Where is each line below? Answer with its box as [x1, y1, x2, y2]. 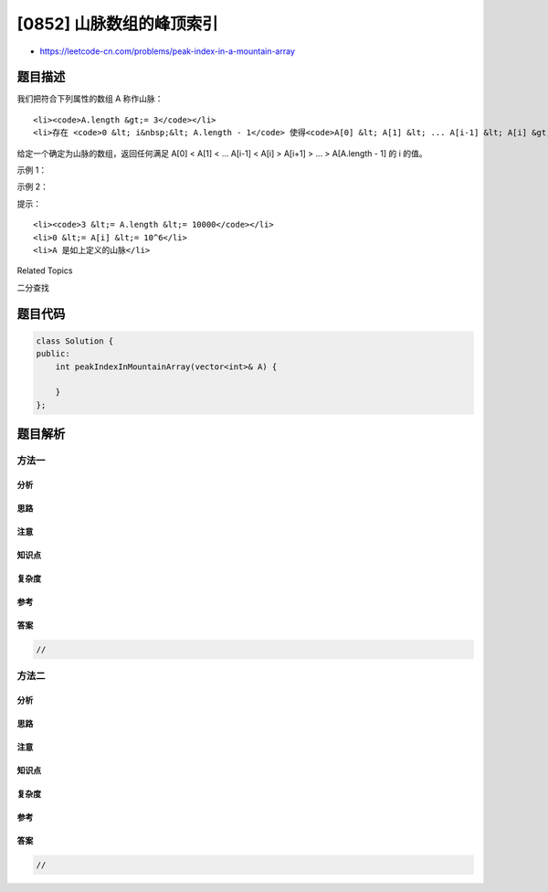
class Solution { [36, 335, 114, 346]
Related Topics [16, 265, 73, 276]
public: [36, 348, 70, 359]
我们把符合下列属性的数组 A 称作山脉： [16, 93, 163, 104]
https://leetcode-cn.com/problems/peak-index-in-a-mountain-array [39, 46, 296, 57]
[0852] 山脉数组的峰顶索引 [16, 14, 218, 34]
